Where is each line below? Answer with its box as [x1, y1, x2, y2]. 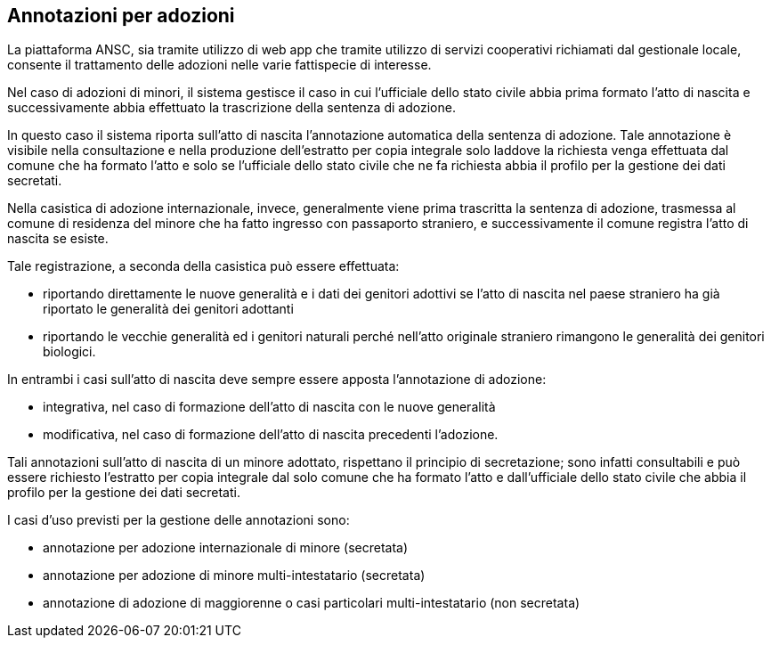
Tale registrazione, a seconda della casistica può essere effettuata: [7, 258, 400, 274]
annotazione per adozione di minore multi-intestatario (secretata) [43, 567, 426, 584]
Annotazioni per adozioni [7, 4, 235, 27]
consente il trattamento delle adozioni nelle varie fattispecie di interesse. [7, 57, 432, 73]
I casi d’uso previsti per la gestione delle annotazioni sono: [7, 512, 350, 528]
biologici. [43, 344, 96, 360]
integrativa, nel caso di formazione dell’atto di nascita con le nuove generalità [43, 399, 496, 415]
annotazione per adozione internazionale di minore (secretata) [43, 540, 409, 556]
